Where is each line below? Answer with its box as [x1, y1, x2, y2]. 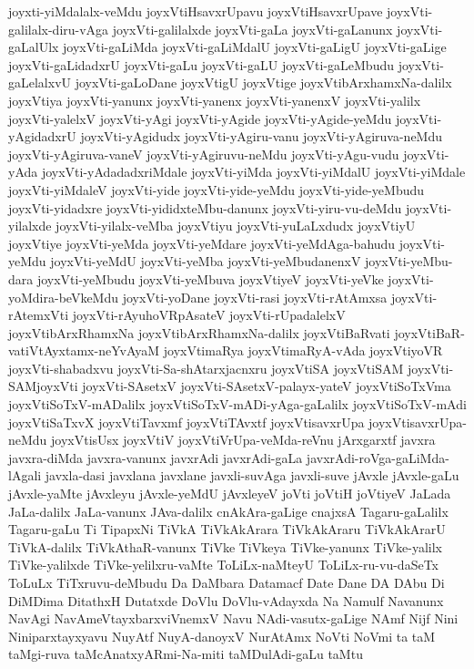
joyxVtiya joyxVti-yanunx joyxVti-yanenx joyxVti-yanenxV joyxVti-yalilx [8, 90, 421, 109]
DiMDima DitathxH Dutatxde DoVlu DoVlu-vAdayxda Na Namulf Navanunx [8, 591, 444, 610]
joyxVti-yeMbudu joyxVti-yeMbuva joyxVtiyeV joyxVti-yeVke [36, 269, 384, 288]
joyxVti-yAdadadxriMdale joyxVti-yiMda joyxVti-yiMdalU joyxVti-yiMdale [41, 162, 466, 181]
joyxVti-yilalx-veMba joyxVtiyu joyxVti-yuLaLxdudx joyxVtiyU [55, 216, 416, 235]
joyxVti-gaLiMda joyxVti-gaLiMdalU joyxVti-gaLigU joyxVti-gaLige [63, 37, 447, 57]
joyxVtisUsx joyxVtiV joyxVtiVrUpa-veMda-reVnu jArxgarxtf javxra [51, 430, 436, 449]
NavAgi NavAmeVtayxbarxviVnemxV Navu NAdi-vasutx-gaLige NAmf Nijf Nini [8, 609, 459, 628]
